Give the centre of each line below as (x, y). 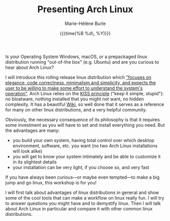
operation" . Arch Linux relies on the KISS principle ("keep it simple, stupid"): (84, 93)
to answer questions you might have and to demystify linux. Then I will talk (83, 203)
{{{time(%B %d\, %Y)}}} (85, 33)
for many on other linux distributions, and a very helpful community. (76, 109)
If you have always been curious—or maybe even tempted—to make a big (82, 177)
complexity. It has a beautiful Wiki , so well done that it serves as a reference (85, 104)
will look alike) (27, 151)
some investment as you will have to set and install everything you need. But (85, 125)
